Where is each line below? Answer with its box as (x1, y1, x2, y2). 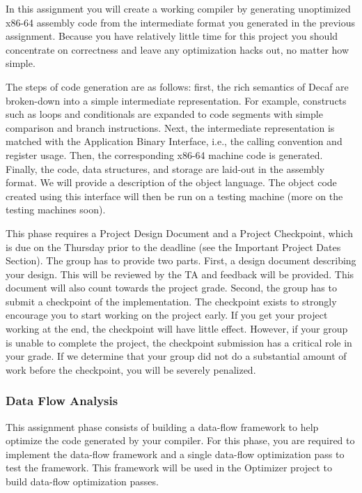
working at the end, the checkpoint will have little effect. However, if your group (6, 321, 348, 336)
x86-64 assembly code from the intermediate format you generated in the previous (6, 15, 356, 29)
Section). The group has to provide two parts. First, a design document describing (6, 253, 356, 268)
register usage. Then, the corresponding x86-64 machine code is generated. (6, 147, 323, 162)
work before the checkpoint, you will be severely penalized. (6, 362, 256, 377)
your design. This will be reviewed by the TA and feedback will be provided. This (6, 266, 354, 281)
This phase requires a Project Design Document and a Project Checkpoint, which (6, 225, 354, 240)
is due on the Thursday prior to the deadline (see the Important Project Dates (6, 239, 341, 254)
